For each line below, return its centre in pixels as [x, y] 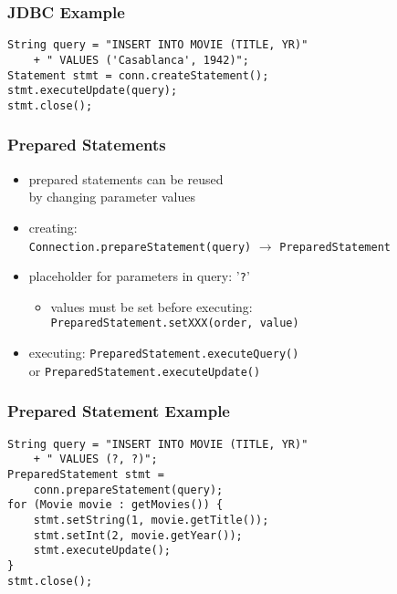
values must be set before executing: [151, 306]
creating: [53, 227]
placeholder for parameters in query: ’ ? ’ [139, 276]
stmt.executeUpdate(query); [93, 91]
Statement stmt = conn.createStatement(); [138, 75]
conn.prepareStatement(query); [128, 490]
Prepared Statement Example [119, 411]
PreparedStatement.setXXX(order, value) [175, 323]
